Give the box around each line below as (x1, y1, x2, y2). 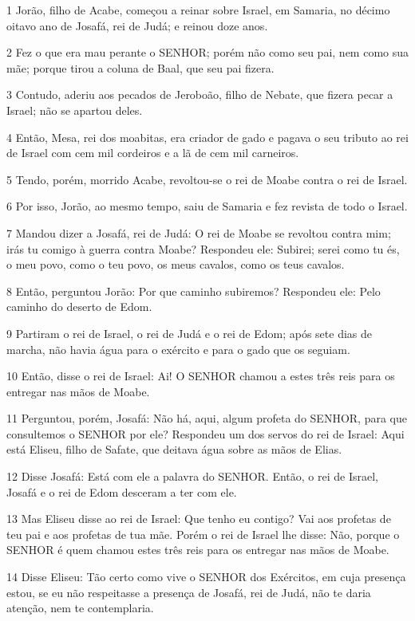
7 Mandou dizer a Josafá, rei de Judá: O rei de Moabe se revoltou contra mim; (6, 224, 391, 241)
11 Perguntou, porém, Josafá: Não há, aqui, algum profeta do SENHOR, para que (6, 410, 407, 426)
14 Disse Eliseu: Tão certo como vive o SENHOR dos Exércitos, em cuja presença (6, 568, 406, 585)
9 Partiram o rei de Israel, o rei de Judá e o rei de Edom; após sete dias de (6, 324, 373, 341)
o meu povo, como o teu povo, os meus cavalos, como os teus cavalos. (6, 256, 345, 273)
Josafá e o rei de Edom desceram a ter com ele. (6, 483, 237, 500)
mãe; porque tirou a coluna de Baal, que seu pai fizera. (6, 59, 275, 76)
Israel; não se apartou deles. (6, 101, 143, 118)
